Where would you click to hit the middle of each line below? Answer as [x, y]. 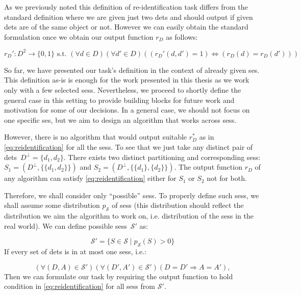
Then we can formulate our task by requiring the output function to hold [119, 276]
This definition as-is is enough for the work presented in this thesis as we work [127, 80]
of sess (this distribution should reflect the [178, 205]
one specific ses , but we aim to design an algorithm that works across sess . [120, 119]
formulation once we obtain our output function [79, 36]
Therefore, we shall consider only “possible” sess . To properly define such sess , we [132, 195]
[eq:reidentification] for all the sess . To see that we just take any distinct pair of [129, 147]
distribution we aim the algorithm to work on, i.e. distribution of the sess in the [129, 216]
